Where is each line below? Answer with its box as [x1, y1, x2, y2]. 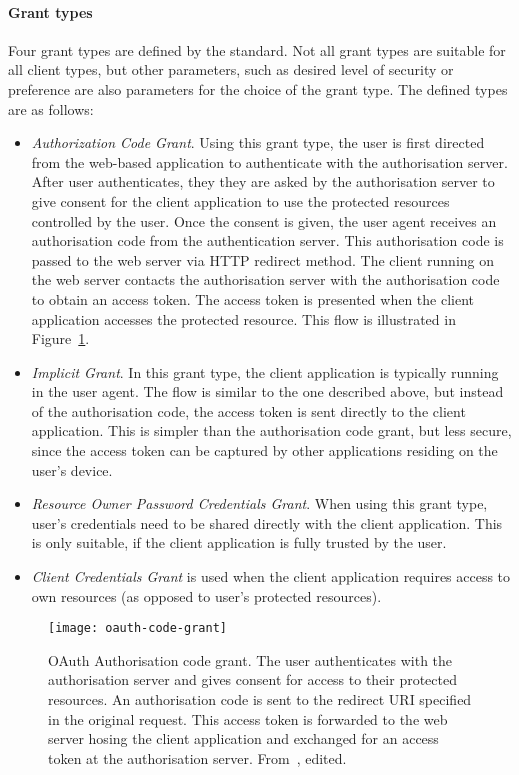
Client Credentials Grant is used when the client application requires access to [31, 566, 511, 587]
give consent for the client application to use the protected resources [31, 190, 450, 211]
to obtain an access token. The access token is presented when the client [31, 288, 474, 309]
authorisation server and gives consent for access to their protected [48, 669, 457, 690]
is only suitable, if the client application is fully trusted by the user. [31, 532, 447, 553]
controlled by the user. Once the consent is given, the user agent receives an [31, 210, 497, 231]
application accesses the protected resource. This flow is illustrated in [31, 308, 456, 329]
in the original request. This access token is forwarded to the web [48, 708, 448, 729]
